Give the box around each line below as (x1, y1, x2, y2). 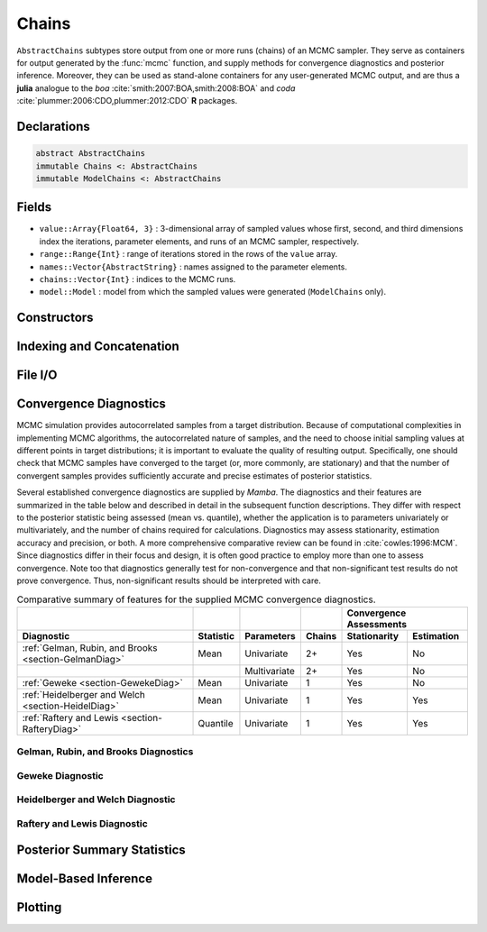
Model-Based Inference (16, 871, 153, 887)
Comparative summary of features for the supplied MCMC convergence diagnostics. (16, 593, 376, 606)
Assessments (346, 617, 408, 630)
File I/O (16, 368, 58, 383)
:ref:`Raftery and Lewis (22, 711, 119, 724)
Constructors (16, 310, 94, 325)
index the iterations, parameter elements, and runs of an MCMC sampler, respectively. (39, 235, 360, 247)
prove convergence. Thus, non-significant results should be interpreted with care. (16, 575, 322, 586)
